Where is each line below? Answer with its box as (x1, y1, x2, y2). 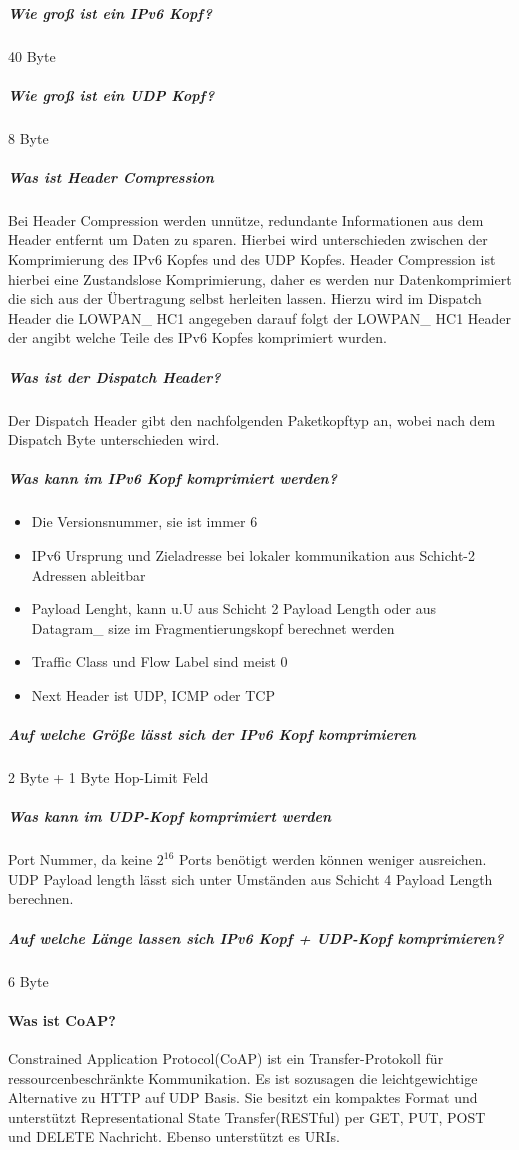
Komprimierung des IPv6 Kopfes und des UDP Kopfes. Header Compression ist (8, 249, 496, 270)
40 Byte (8, 45, 56, 66)
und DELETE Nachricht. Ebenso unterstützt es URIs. (8, 1126, 340, 1147)
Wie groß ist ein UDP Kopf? (8, 84, 215, 105)
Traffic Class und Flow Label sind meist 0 (31, 651, 288, 672)
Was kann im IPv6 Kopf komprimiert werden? (8, 468, 337, 489)
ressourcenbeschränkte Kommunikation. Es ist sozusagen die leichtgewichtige (8, 1067, 478, 1088)
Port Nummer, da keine (8, 849, 153, 870)
